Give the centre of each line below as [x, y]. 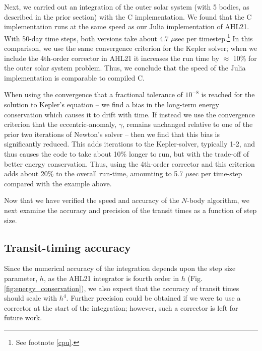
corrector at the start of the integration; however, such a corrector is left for [121, 307]
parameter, [21, 278]
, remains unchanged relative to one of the [187, 124]
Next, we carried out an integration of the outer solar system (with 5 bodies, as [127, 7]
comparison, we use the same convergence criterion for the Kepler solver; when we [131, 48]
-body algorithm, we [218, 200]
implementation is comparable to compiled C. [74, 77]
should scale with [31, 298]
